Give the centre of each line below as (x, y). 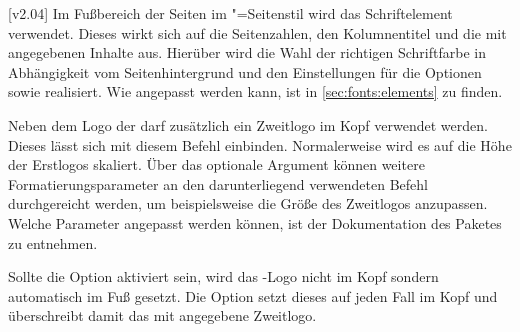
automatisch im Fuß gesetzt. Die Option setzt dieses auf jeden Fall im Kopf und (253, 295)
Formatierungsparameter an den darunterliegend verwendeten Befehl (218, 183)
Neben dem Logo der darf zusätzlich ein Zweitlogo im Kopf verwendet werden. (248, 124)
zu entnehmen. (53, 242)
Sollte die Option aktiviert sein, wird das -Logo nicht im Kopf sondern (223, 276)
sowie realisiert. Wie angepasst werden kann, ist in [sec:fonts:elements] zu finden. (255, 91)
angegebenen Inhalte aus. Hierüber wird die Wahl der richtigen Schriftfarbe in (247, 52)
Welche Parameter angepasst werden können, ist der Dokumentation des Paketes (255, 222)
